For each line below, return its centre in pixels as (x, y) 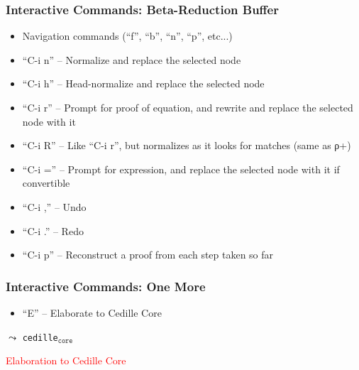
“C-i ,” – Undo (54, 206)
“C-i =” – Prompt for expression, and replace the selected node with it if (181, 169)
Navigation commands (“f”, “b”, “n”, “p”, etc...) (127, 36)
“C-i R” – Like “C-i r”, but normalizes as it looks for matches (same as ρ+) (187, 145)
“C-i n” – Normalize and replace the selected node (132, 59)
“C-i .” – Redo (53, 230)
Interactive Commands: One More (106, 286)
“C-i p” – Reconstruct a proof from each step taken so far (148, 255)
